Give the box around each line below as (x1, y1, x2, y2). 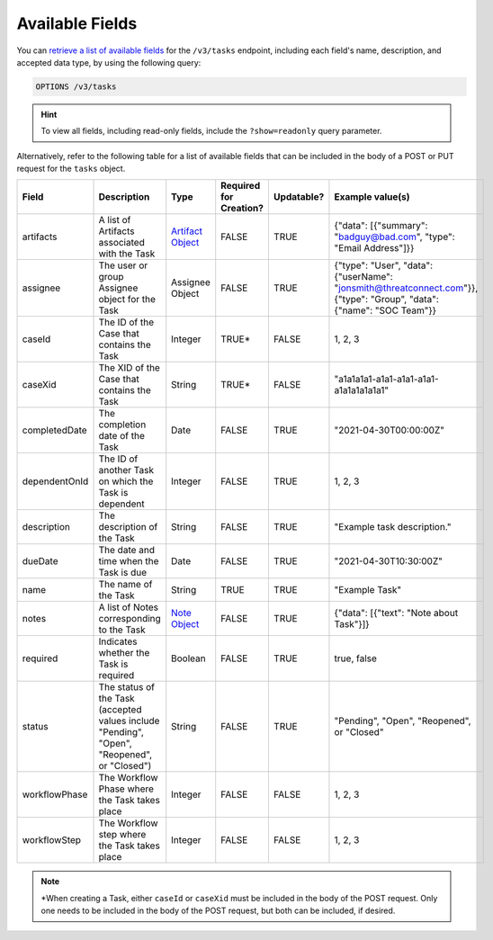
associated (98, 237, 146, 249)
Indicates (98, 635, 139, 648)
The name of (98, 578, 153, 591)
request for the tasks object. (16, 163, 126, 175)
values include (98, 715, 160, 728)
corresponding (98, 613, 161, 625)
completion (98, 418, 147, 431)
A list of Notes (98, 601, 159, 613)
